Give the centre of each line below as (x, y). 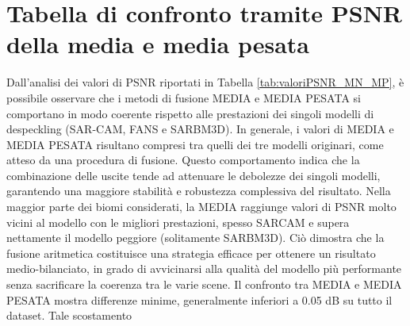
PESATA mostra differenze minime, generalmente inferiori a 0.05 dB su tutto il (199, 299)
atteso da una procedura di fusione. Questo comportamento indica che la (183, 160)
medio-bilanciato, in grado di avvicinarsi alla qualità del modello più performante (204, 268)
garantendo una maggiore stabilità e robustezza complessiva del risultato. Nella (199, 191)
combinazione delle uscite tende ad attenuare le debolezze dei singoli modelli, (194, 175)
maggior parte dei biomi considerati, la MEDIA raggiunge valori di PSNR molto (201, 207)
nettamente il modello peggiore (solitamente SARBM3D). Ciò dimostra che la (195, 238)
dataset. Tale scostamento (69, 315)
